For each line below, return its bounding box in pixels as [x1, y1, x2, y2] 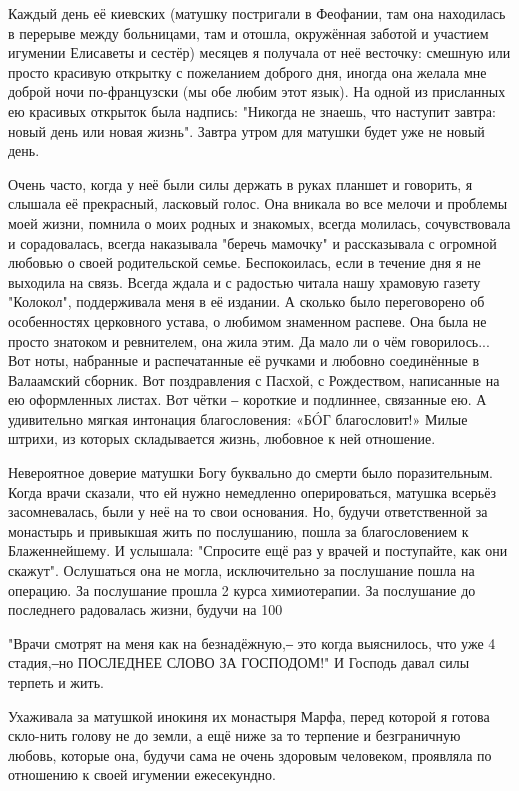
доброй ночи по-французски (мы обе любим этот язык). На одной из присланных [8, 81, 506, 102]
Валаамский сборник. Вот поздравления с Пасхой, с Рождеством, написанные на [8, 369, 500, 390]
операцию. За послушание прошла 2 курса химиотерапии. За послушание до [8, 579, 476, 600]
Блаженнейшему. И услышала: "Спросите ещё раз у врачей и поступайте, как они [8, 540, 508, 561]
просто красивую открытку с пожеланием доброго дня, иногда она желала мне [8, 61, 487, 82]
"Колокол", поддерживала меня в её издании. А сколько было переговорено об [8, 291, 485, 312]
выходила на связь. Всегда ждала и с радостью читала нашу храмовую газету [8, 271, 481, 292]
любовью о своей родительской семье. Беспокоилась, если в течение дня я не [8, 252, 481, 273]
